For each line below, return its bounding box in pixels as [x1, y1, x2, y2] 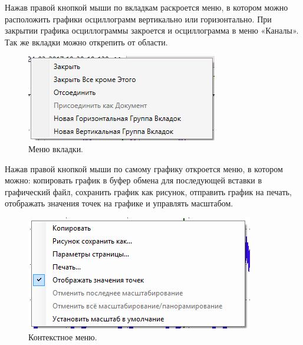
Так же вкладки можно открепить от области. [5, 35, 168, 48]
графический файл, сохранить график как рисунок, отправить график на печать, [5, 185, 292, 198]
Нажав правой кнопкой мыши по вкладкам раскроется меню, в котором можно [5, 1, 288, 13]
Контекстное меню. [28, 330, 97, 343]
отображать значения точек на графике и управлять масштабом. [5, 197, 233, 209]
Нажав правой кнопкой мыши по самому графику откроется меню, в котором [5, 162, 283, 175]
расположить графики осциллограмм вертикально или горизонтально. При [5, 12, 272, 25]
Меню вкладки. [28, 142, 84, 155]
